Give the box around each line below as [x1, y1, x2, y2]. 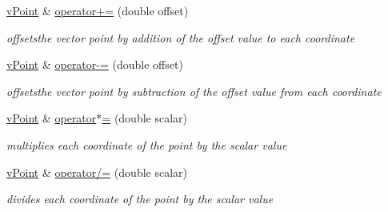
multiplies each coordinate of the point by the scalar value [6, 136, 287, 153]
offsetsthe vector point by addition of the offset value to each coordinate [6, 29, 355, 46]
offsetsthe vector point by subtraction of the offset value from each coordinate [6, 82, 382, 99]
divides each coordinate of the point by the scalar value [6, 190, 274, 207]
